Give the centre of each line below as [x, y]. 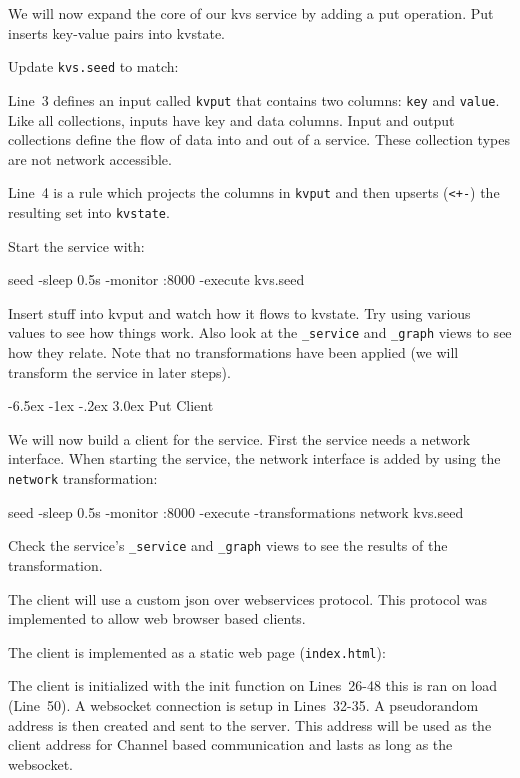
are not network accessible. [90, 158]
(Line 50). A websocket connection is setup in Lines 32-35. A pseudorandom [243, 704]
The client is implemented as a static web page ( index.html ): [197, 651]
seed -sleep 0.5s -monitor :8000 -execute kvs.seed [156, 279]
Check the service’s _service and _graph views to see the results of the [228, 545]
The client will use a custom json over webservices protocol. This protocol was [247, 598]
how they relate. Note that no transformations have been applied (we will [233, 352]
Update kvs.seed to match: [93, 66]
